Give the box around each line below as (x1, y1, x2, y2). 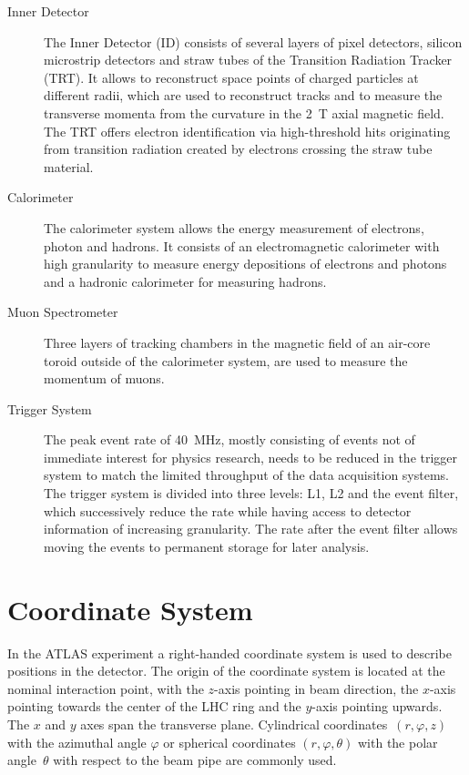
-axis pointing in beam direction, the (214, 678, 419, 698)
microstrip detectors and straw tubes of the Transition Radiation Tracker (44, 50, 453, 69)
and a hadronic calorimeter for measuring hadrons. (44, 271, 327, 291)
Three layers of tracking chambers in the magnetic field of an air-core (44, 332, 431, 352)
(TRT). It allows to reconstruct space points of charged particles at (44, 67, 419, 87)
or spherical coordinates (163, 732, 296, 751)
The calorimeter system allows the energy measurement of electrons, (44, 218, 424, 237)
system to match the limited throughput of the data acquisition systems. (44, 465, 449, 484)
